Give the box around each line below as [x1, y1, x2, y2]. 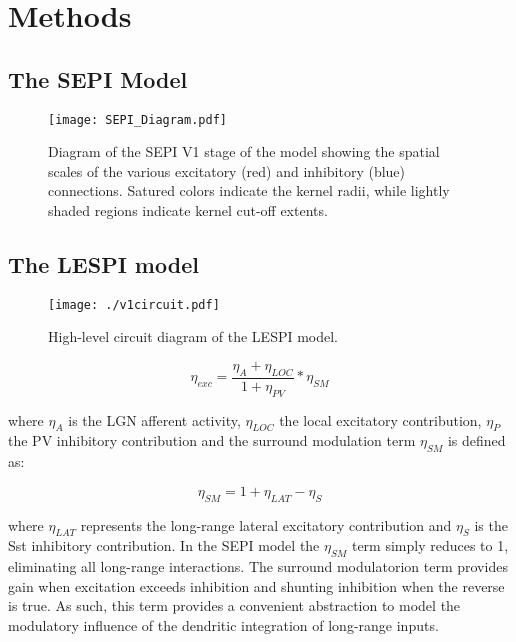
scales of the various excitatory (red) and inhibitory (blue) [48, 160, 406, 181]
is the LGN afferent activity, [68, 409, 241, 430]
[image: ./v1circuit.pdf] [48, 297, 220, 312]
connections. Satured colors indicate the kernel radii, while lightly [48, 180, 450, 201]
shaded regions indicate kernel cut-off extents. [48, 200, 328, 221]
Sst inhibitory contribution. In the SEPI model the [8, 535, 320, 556]
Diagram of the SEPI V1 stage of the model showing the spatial [48, 141, 440, 162]
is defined [447, 430, 506, 451]
